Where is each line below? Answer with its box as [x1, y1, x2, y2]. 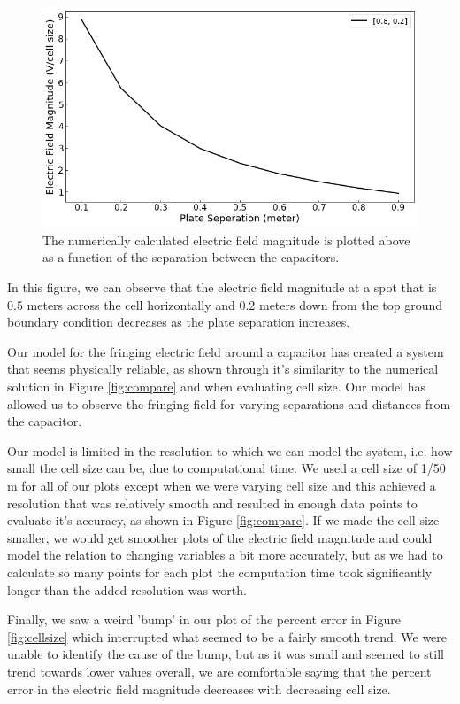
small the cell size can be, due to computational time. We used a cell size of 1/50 [7, 459, 446, 477]
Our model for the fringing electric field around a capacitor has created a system [7, 342, 444, 360]
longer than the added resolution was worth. [7, 580, 247, 599]
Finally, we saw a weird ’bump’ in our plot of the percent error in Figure [7, 610, 401, 629]
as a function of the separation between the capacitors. [42, 248, 340, 267]
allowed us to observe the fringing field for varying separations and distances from [7, 394, 451, 413]
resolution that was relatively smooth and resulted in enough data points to [7, 493, 418, 512]
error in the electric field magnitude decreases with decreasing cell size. [7, 679, 391, 698]
